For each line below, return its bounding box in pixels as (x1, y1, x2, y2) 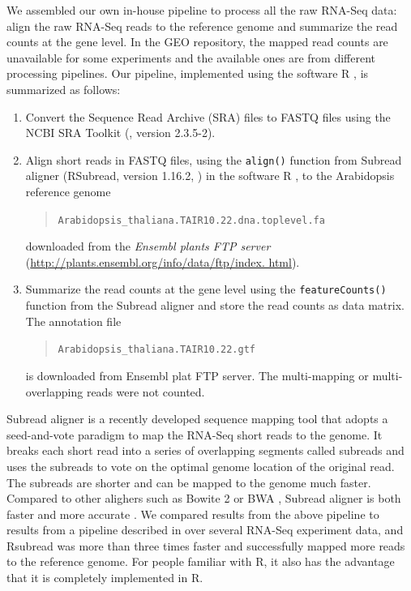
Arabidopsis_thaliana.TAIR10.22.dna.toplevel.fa (58, 214, 325, 226)
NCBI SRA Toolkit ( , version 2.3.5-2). (25, 124, 216, 141)
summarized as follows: (6, 80, 121, 97)
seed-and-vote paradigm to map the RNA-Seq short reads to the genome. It (6, 426, 383, 443)
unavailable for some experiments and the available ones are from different (6, 49, 376, 66)
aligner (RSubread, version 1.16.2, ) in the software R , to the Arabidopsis (25, 167, 395, 184)
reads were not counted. (86, 383, 205, 400)
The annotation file (25, 312, 122, 329)
